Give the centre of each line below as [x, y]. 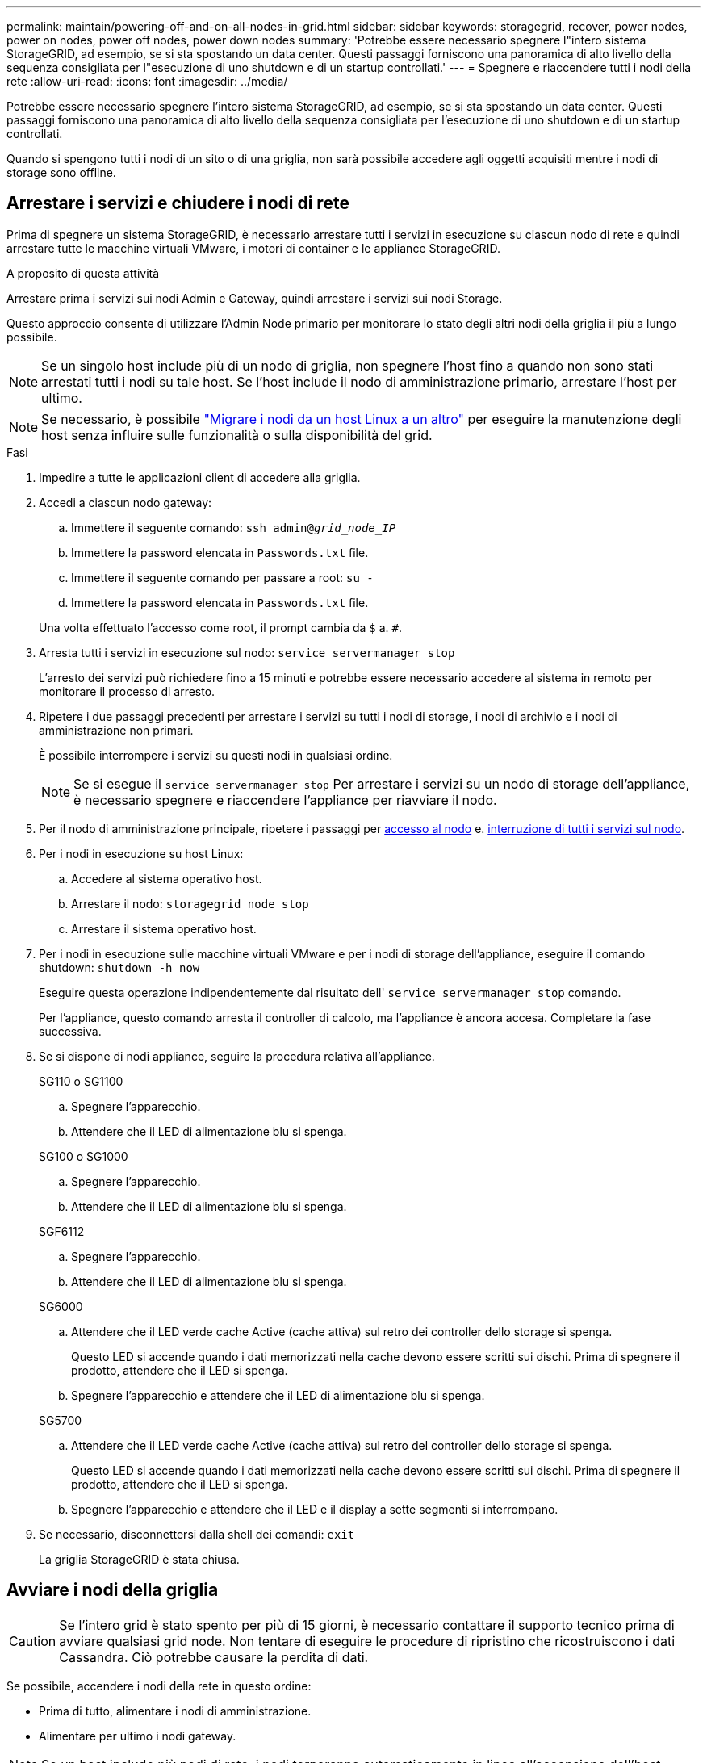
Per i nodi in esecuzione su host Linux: [141, 853]
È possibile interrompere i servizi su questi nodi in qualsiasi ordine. [216, 755]
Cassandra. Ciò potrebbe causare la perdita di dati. [214, 1657]
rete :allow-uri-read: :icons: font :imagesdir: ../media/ [147, 81]
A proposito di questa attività [83, 273]
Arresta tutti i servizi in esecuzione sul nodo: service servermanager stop [247, 652]
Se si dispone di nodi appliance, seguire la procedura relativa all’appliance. [237, 1056]
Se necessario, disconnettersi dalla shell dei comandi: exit [197, 1534]
